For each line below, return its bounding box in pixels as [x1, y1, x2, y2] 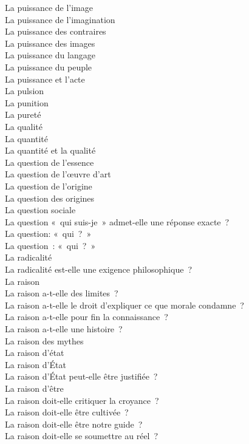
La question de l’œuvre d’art [5, 168, 111, 180]
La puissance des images [5, 36, 95, 49]
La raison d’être [5, 382, 64, 394]
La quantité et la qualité [5, 144, 96, 157]
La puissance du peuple [5, 60, 92, 73]
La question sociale [5, 203, 76, 216]
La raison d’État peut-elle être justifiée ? [5, 370, 158, 383]
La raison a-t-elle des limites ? [5, 287, 118, 299]
